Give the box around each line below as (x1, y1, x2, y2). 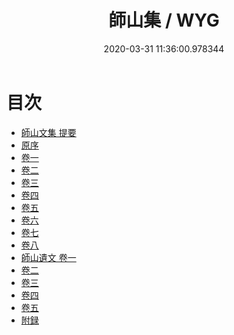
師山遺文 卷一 (20, 251, 77, 263)
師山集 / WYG (108, 9, 220, 32)
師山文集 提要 (20, 126, 77, 138)
